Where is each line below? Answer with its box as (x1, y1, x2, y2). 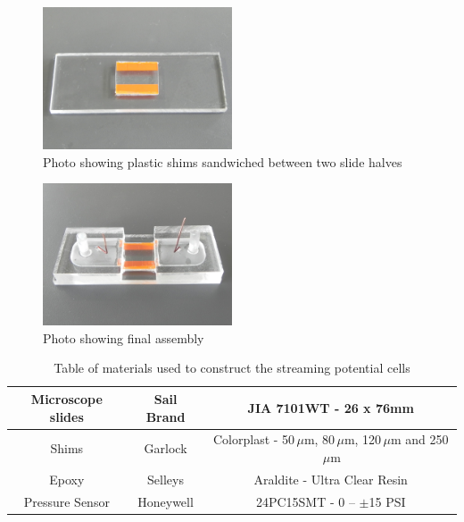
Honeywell (137, 492, 194, 510)
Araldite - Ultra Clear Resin (253, 469, 408, 488)
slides (49, 407, 84, 425)
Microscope (30, 389, 103, 408)
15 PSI (369, 492, 406, 510)
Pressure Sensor (23, 492, 110, 510)
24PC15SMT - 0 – (255, 492, 355, 510)
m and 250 (390, 430, 449, 449)
